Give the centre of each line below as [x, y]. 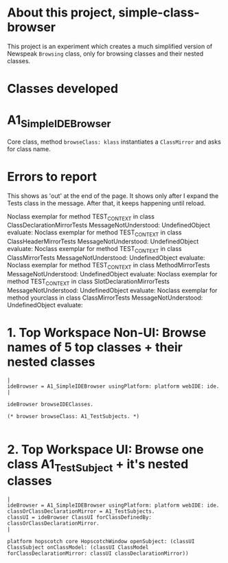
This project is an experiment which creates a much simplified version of [110, 46]
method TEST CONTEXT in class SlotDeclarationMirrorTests [89, 282]
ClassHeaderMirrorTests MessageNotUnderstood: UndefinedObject [103, 241]
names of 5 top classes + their [95, 347]
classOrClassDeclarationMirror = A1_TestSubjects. [81, 511]
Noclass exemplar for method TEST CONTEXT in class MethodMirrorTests [109, 266]
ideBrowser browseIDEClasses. [50, 404]
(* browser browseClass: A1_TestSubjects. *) [73, 416]
